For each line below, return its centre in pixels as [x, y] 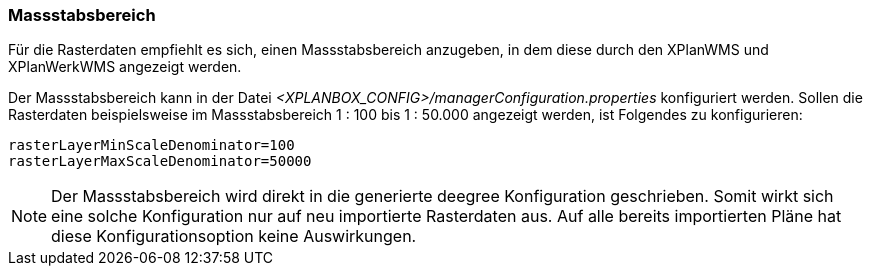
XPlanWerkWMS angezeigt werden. [125, 67]
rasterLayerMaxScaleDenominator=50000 [160, 161]
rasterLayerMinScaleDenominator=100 [151, 145]
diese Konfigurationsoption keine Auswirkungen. [234, 236]
